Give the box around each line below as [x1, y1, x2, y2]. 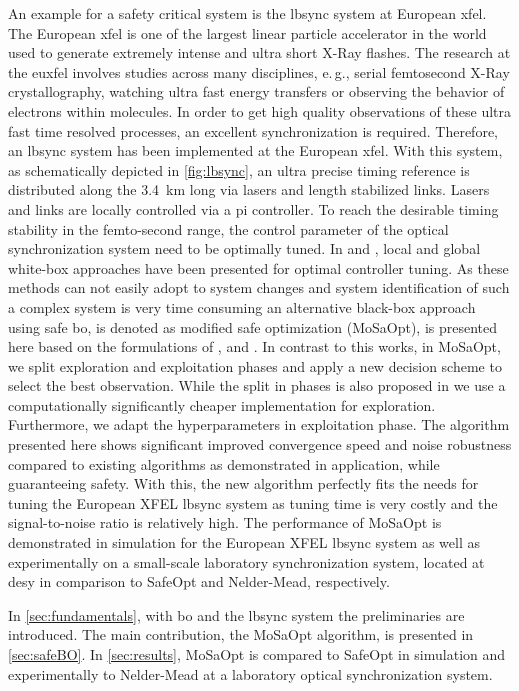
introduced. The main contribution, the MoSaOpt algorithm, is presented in [8, 624, 474, 645]
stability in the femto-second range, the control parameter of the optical [8, 218, 449, 239]
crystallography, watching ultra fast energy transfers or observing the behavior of [8, 81, 505, 102]
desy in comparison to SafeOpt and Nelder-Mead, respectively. [8, 571, 390, 592]
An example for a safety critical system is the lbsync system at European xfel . [8, 3, 487, 23]
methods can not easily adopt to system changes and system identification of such [8, 277, 510, 298]
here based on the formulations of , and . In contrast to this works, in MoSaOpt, [8, 336, 501, 357]
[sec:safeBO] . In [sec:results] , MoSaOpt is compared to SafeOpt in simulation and [8, 644, 506, 664]
